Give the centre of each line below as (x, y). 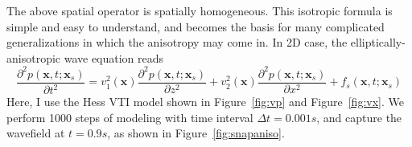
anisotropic (34, 57)
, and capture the (359, 117)
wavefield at (36, 133)
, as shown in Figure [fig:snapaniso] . (196, 133)
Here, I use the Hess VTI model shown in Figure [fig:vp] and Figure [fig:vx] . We (205, 102)
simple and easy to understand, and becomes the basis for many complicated (196, 26)
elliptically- (378, 42)
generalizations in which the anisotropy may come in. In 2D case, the (177, 42)
